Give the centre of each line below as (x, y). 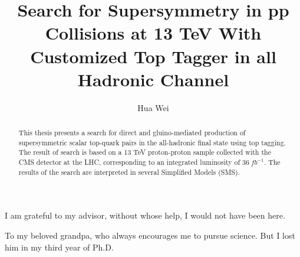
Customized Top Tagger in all (153, 56)
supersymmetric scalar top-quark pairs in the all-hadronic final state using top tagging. (152, 142)
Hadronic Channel (153, 79)
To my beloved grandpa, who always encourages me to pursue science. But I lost (150, 235)
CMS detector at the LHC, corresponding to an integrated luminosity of (129, 162)
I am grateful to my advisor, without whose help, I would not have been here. (145, 215)
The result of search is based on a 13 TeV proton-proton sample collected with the (145, 152)
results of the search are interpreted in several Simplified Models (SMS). (129, 172)
